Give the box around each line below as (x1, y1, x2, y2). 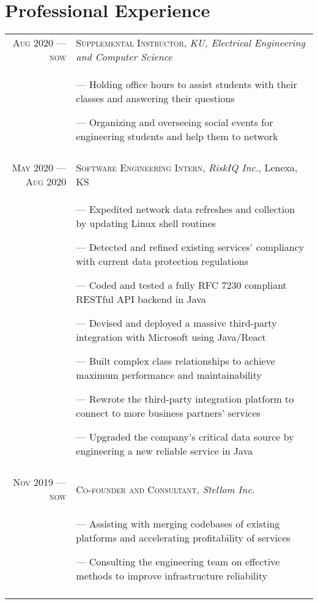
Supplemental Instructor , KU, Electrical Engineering (76, 35, 305, 50)
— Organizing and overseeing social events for (76, 115, 273, 130)
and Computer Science (76, 50, 172, 64)
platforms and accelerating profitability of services (76, 531, 290, 545)
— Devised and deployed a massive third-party (76, 316, 277, 330)
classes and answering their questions (76, 91, 235, 106)
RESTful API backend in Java (76, 292, 206, 307)
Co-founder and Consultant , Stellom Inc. (76, 482, 255, 496)
